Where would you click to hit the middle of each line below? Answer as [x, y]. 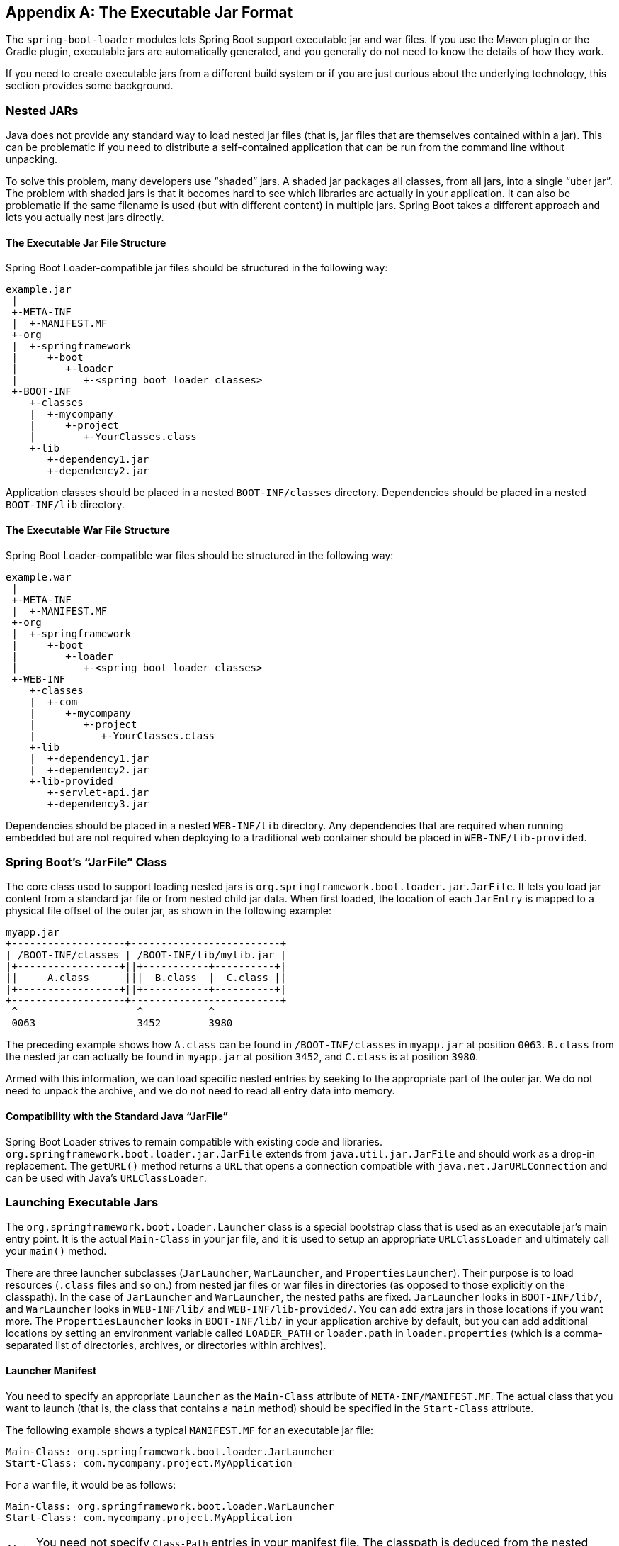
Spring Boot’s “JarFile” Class [86, 862]
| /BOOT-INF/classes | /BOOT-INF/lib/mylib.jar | [146, 955]
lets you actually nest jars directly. [85, 218]
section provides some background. [90, 86]
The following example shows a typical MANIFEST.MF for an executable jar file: [190, 1430]
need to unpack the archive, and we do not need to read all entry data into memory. [200, 1091]
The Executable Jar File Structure [86, 242]
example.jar [39, 290]
